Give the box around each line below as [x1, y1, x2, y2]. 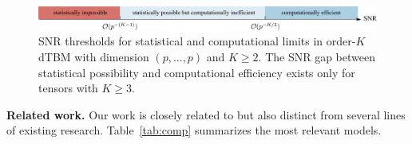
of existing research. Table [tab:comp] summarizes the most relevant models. [6, 122, 382, 138]
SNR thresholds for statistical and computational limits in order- [38, 33, 356, 49]
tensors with [38, 80, 98, 96]
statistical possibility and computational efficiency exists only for [38, 64, 355, 80]
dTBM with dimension [38, 49, 149, 64]
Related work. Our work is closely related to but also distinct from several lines [6, 106, 406, 123]
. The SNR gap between [258, 49, 375, 64]
